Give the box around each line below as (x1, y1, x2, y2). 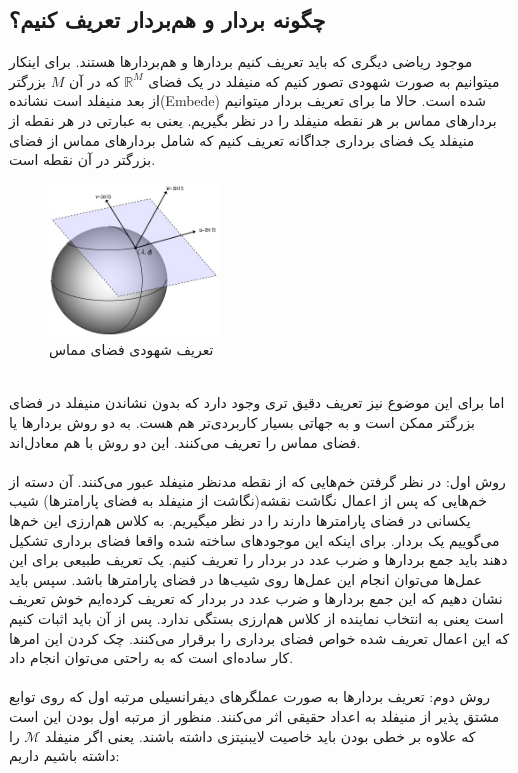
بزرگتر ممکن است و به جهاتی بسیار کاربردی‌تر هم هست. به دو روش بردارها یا (9, 412, 476, 433)
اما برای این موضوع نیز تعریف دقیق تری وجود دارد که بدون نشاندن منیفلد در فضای (9, 392, 505, 413)
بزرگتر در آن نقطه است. (9, 149, 156, 170)
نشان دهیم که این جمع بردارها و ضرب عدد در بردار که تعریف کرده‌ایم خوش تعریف (9, 588, 503, 609)
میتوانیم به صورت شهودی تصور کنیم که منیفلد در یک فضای (148, 70, 500, 91)
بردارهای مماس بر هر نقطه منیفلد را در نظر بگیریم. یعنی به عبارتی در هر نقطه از (9, 109, 497, 130)
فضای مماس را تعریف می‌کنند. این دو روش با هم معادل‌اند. (9, 431, 361, 452)
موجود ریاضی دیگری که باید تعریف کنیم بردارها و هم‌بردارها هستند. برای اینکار (9, 51, 473, 72)
